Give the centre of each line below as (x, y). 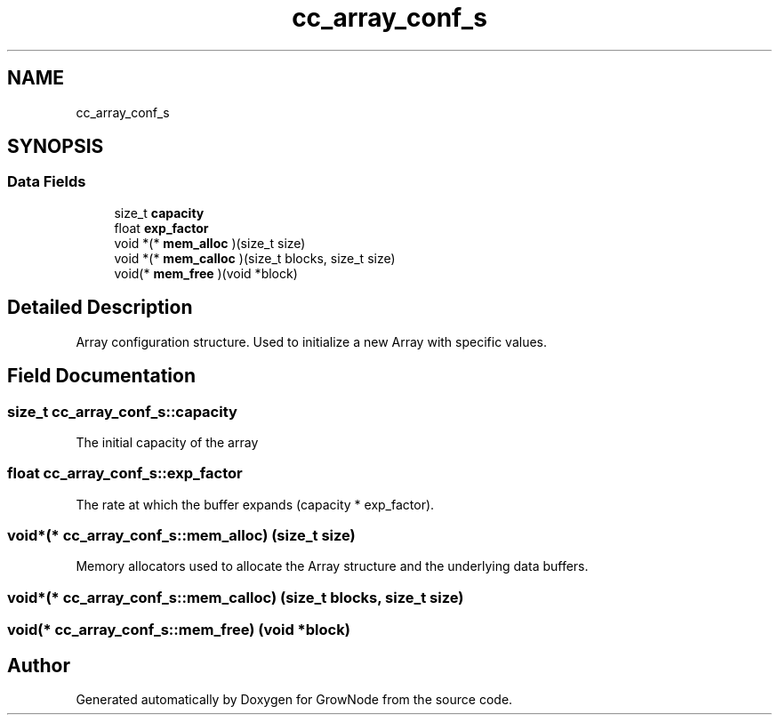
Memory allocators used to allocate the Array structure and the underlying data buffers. (332, 566)
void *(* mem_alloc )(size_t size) (210, 243)
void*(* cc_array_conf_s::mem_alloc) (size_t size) (181, 535)
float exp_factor (161, 228)
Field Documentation (101, 376)
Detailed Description (100, 308)
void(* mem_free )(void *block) (206, 273)
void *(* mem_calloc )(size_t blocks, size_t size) (255, 258)
